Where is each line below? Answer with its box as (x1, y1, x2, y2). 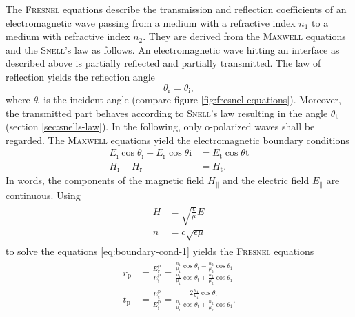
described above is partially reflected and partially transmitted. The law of (6, 56, 321, 70)
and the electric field (223, 173, 310, 187)
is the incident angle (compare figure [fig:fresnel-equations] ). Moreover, (43, 92, 341, 107)
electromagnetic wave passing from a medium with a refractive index (6, 15, 296, 30)
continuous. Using (6, 187, 81, 202)
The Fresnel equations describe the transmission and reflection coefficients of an (6, 2, 347, 16)
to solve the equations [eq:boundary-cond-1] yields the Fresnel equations (6, 243, 314, 258)
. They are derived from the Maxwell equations (143, 29, 346, 43)
